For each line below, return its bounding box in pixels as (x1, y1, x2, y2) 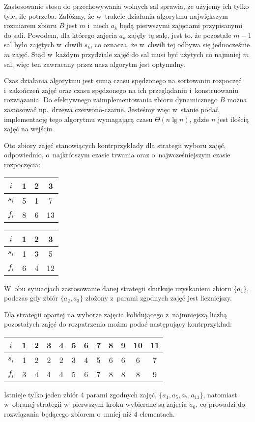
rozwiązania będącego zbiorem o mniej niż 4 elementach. (4, 409, 175, 419)
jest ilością (217, 114, 249, 124)
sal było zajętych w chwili (4, 39, 83, 50)
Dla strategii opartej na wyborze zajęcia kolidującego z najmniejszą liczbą (4, 309, 227, 319)
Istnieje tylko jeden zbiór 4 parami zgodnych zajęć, (4, 389, 157, 399)
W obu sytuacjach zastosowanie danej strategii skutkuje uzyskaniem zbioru (4, 283, 231, 293)
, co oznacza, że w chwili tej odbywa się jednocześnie (90, 39, 250, 50)
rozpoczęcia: (4, 159, 40, 169)
